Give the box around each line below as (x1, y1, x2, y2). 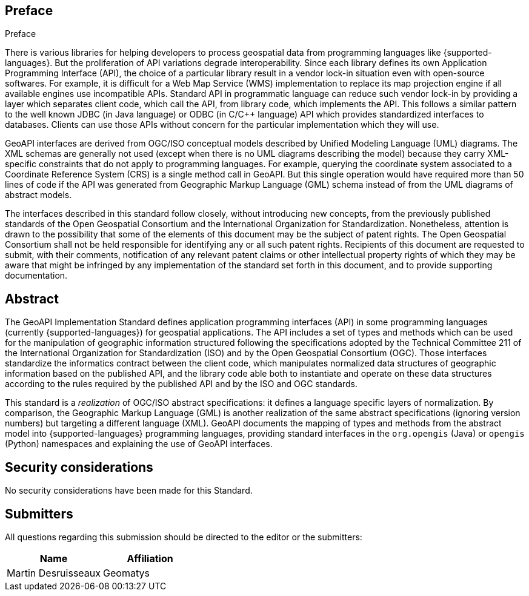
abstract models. (5, 190, 72, 200)
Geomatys (103, 566, 150, 579)
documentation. (5, 270, 68, 281)
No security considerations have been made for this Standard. (5, 485, 253, 496)
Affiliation (127, 552, 173, 565)
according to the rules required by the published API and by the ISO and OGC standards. (5, 379, 358, 389)
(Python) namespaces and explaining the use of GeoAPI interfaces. (5, 439, 273, 449)
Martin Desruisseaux (7, 566, 101, 579)
